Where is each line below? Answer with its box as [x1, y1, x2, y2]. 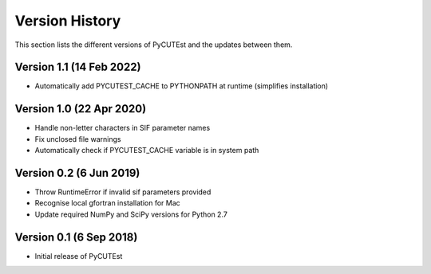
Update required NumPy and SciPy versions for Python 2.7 [34, 209, 227, 219]
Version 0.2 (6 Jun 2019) [14, 166, 140, 179]
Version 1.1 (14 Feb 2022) [14, 61, 141, 74]
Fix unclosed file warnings [34, 134, 121, 143]
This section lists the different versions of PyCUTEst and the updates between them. [14, 40, 293, 49]
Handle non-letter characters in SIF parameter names [34, 123, 211, 133]
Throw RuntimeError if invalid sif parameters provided [34, 187, 212, 197]
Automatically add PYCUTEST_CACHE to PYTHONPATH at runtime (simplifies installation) [34, 81, 329, 91]
